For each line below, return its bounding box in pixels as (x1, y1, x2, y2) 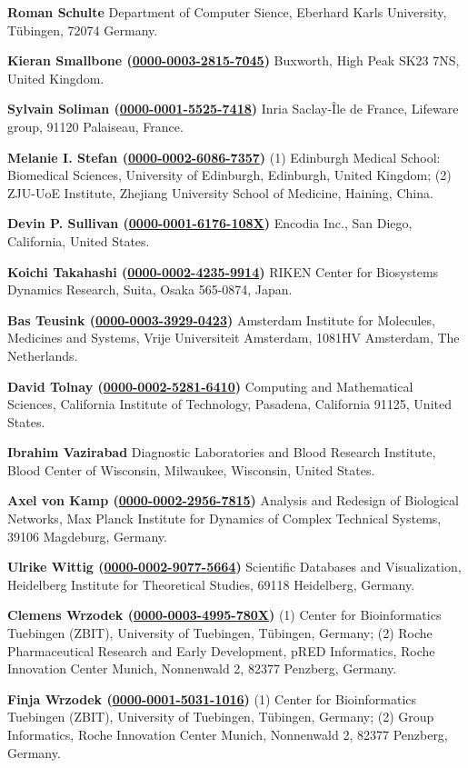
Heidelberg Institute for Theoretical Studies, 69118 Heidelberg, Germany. (7, 574, 415, 593)
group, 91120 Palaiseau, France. (7, 116, 184, 135)
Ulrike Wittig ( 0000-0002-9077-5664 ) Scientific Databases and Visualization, (7, 557, 462, 576)
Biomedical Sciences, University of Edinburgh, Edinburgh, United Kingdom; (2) (7, 165, 452, 185)
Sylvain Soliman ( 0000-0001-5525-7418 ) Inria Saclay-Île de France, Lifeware (7, 99, 459, 118)
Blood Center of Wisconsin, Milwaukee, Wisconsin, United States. (7, 460, 375, 479)
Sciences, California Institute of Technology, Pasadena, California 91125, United (7, 394, 452, 414)
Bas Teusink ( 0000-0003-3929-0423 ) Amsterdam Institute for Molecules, (7, 310, 435, 329)
